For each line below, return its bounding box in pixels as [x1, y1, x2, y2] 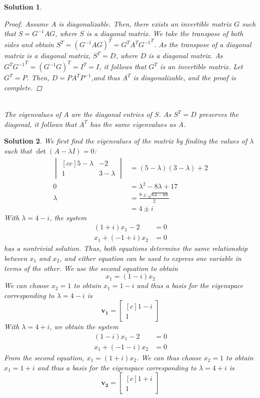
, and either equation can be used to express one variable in [59, 252, 242, 263]
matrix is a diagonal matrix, [4, 50, 91, 61]
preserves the [199, 109, 239, 119]
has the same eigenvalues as [90, 118, 176, 129]
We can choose [4, 280, 49, 291]
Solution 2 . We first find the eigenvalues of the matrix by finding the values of [4, 136, 247, 146]
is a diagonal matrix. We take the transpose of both [86, 28, 243, 39]
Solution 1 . [4, 2, 42, 12]
